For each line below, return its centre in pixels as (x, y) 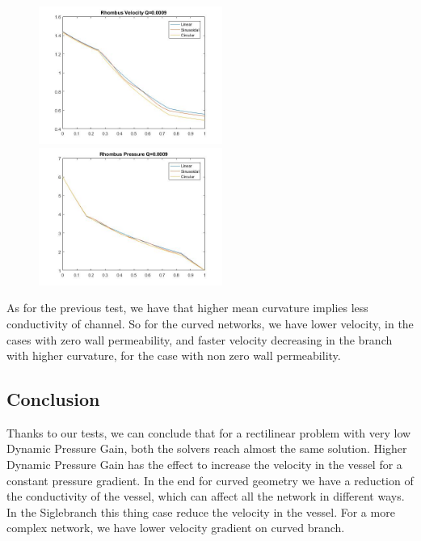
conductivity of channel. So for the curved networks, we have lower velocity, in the (210, 323)
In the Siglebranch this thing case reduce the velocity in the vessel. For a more (201, 511)
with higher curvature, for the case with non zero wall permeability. (174, 355)
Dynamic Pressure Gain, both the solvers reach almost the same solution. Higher (207, 448)
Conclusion (53, 399)
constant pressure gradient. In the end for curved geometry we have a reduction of (210, 480)
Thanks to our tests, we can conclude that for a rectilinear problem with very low (209, 432)
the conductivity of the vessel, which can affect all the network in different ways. (206, 496)
